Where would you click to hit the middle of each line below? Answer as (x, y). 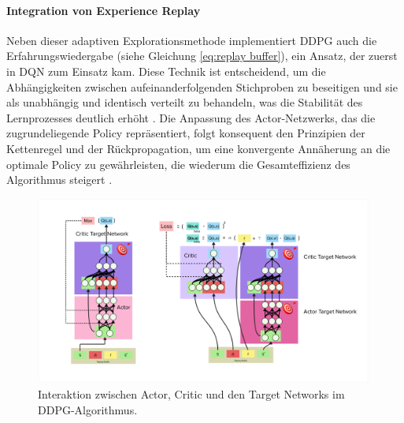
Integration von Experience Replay (104, 10)
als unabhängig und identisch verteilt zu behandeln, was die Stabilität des (185, 102)
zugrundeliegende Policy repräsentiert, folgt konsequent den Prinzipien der (186, 133)
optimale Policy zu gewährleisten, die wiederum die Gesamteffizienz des (178, 164)
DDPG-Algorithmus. (88, 409)
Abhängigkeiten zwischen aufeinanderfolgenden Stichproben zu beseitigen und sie (202, 86)
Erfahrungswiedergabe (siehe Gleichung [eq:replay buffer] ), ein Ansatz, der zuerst (202, 56)
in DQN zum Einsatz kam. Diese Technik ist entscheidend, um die (166, 71)
